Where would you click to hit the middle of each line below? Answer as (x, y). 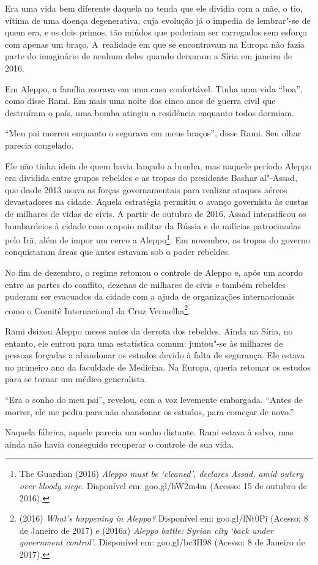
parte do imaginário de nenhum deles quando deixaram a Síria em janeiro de (149, 56)
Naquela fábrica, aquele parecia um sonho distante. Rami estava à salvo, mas (149, 432)
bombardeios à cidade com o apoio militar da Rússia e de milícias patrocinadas (153, 225)
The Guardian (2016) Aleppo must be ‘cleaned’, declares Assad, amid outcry (161, 474)
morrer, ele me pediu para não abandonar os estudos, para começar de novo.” (150, 411)
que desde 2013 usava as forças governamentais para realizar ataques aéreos (146, 189)
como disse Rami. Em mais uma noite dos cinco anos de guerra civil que (140, 101)
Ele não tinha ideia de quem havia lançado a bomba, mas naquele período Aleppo (158, 165)
